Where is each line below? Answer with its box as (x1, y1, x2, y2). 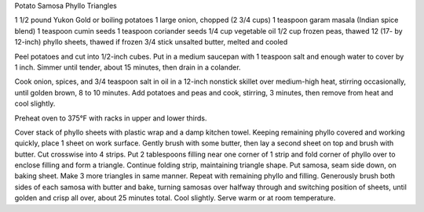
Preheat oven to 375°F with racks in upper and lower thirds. (14, 113, 207, 123)
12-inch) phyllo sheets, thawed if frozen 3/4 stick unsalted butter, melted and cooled (14, 38, 288, 47)
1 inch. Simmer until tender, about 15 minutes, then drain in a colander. (14, 63, 241, 72)
